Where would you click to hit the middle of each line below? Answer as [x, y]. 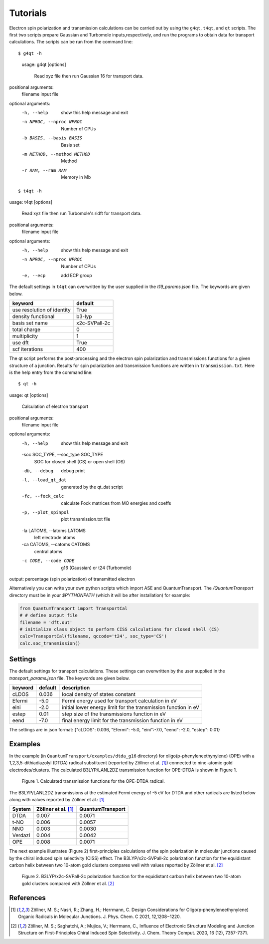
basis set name [30, 323]
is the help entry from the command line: [51, 372]
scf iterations [28, 349]
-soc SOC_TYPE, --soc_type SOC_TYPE [62, 455]
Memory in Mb [76, 177]
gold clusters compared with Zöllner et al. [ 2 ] [68, 883]
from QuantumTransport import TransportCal [74, 608]
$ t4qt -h [30, 191]
